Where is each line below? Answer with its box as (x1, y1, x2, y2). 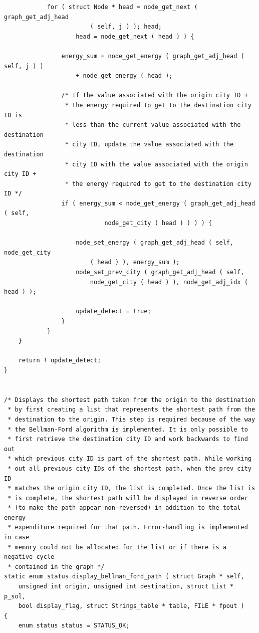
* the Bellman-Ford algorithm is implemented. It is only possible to (8, 426, 248, 433)
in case (4, 534, 30, 541)
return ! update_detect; (18, 357, 101, 364)
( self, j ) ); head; (90, 23, 162, 31)
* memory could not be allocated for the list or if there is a (8, 543, 226, 551)
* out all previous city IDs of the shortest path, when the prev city (8, 465, 251, 472)
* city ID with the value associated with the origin (65, 160, 248, 168)
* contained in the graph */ (8, 563, 105, 570)
